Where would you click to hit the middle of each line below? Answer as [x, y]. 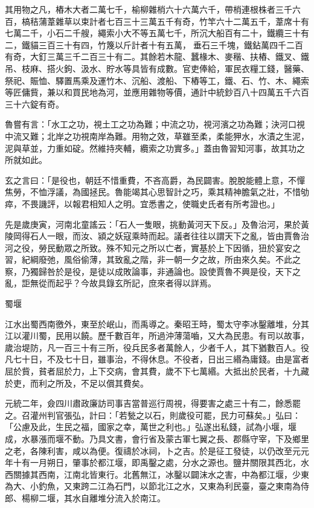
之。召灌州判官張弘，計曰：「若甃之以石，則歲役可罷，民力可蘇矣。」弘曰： [153, 415]
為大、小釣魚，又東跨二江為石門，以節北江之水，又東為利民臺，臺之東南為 [153, 486]
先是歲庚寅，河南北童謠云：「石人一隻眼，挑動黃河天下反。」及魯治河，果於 [153, 224]
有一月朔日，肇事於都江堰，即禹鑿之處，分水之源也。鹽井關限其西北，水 [165, 462]
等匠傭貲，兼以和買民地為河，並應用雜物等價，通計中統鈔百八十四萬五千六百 [157, 92]
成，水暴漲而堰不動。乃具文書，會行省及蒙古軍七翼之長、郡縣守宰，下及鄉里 [157, 439]
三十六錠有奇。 [34, 104]
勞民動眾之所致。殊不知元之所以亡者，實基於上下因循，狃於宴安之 [169, 247]
